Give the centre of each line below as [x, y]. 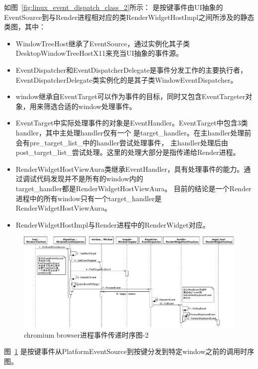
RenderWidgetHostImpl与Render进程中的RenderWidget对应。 [113, 224]
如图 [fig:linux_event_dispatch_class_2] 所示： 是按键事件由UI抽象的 [114, 7]
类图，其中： [25, 27]
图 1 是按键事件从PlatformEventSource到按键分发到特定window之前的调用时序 [129, 351]
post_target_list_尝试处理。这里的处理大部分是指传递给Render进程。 [128, 152]
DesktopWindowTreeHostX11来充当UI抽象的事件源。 [99, 53]
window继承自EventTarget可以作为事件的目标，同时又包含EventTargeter [130, 96]
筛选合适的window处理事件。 [90, 106]
